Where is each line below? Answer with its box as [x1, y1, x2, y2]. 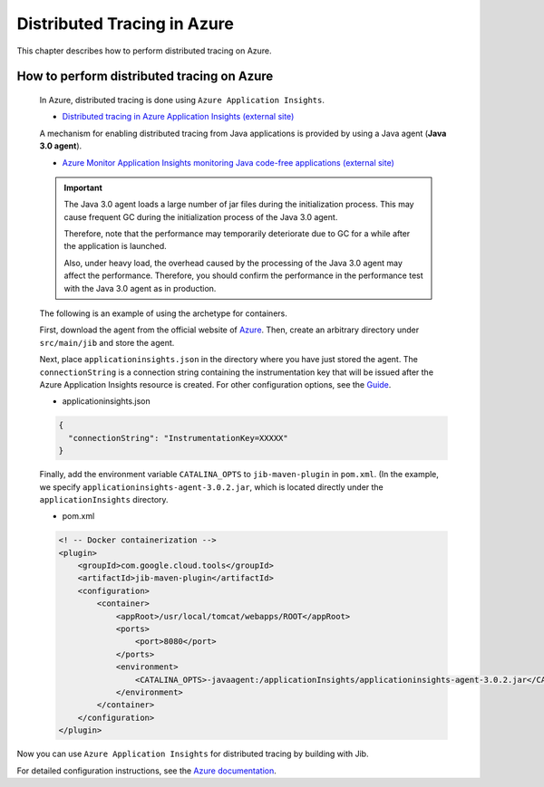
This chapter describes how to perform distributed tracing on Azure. [16, 45, 272, 56]
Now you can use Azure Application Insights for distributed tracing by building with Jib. [16, 748, 369, 760]
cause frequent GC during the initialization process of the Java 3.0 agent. [63, 211, 338, 222]
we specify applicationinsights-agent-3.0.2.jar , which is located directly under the [39, 481, 384, 493]
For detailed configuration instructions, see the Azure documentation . [16, 765, 277, 776]
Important [63, 182, 103, 193]
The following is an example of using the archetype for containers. [39, 308, 287, 319]
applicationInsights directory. [39, 494, 169, 504]
